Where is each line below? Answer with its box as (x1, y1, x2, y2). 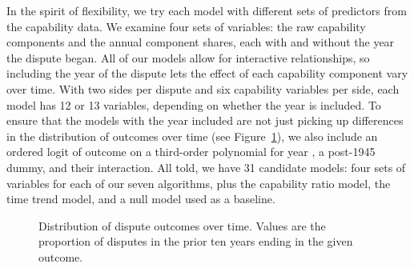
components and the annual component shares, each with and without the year (6, 34, 395, 50)
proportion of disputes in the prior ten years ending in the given (38, 233, 353, 250)
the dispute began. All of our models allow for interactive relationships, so (6, 49, 370, 66)
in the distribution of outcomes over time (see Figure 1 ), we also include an (6, 127, 378, 144)
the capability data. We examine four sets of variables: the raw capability (6, 18, 366, 34)
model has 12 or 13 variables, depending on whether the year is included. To (6, 96, 381, 113)
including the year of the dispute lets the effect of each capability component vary (6, 65, 408, 82)
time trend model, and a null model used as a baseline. (6, 190, 275, 207)
